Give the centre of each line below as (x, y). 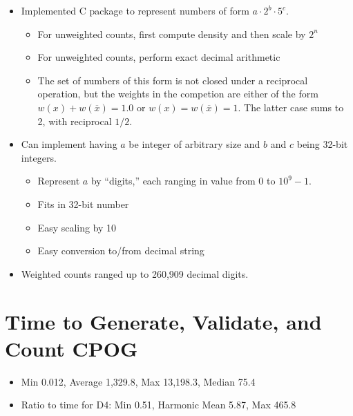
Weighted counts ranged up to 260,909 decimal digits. (135, 273)
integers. (39, 157)
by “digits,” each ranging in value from (173, 181)
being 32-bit (322, 144)
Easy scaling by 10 (77, 227)
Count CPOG (71, 348)
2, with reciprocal (75, 121)
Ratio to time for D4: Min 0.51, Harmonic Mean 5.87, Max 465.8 (159, 405)
